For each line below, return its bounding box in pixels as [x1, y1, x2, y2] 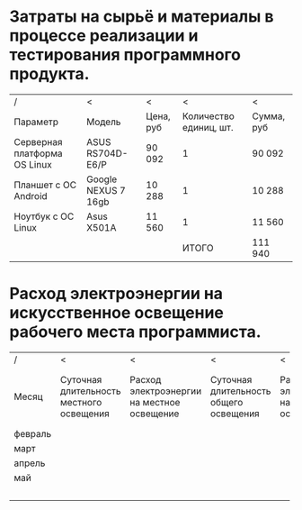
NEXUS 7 [86, 184, 126, 196]
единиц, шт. [182, 121, 234, 133]
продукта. [9, 64, 90, 85]
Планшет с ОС [13, 178, 77, 191]
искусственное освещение [9, 303, 225, 323]
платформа [13, 147, 63, 159]
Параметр [13, 115, 58, 128]
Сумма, [252, 110, 286, 123]
